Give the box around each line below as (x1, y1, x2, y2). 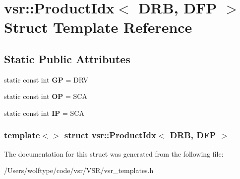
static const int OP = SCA (4, 91, 87, 101)
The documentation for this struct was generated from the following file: (4, 148, 224, 159)
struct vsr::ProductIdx (64, 129, 156, 141)
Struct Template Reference (4, 17, 192, 37)
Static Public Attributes (4, 51, 130, 66)
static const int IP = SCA (4, 107, 84, 118)
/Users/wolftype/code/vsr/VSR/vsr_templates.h (4, 165, 154, 176)
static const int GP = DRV (4, 74, 89, 85)
